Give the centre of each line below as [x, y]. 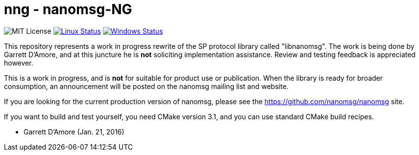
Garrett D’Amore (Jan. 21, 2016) [74, 132]
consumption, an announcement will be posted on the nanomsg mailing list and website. [146, 86]
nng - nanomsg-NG [68, 9]
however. [19, 63]
